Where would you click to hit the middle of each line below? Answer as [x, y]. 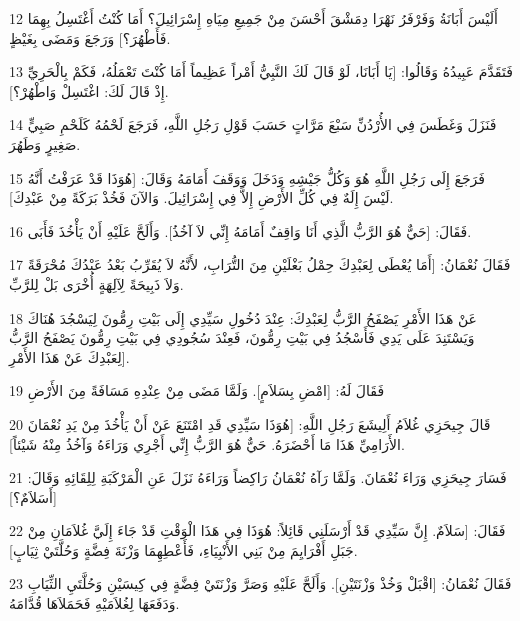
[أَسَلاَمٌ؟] [33, 496]
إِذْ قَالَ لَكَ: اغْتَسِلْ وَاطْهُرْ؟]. [89, 90]
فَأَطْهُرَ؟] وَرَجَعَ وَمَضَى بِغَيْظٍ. [90, 37]
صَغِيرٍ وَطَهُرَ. [45, 143]
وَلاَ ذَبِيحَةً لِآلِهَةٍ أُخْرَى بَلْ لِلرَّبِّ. [96, 283]
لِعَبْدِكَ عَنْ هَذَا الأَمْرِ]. [69, 356]
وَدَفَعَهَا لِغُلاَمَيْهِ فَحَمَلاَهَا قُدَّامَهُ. [94, 603]
